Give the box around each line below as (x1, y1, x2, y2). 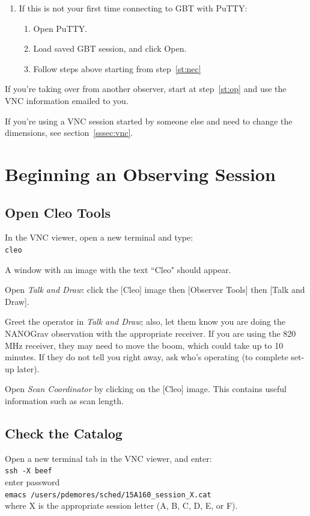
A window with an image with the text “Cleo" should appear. (5, 263, 231, 275)
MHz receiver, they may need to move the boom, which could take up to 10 (5, 339, 284, 351)
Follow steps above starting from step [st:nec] (33, 62, 201, 75)
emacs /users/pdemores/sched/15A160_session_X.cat (5, 490, 211, 499)
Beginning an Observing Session (5, 161, 276, 186)
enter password (5, 475, 60, 488)
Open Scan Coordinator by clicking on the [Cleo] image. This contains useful (5, 382, 287, 395)
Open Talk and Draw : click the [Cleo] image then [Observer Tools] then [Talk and (5, 283, 305, 296)
